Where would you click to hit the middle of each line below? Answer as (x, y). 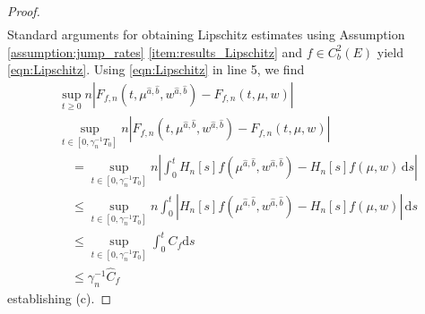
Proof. (24, 11)
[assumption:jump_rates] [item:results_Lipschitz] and (155, 51)
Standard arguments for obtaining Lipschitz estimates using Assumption (206, 34)
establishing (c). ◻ (60, 297)
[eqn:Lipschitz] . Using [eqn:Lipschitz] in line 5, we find (156, 69)
